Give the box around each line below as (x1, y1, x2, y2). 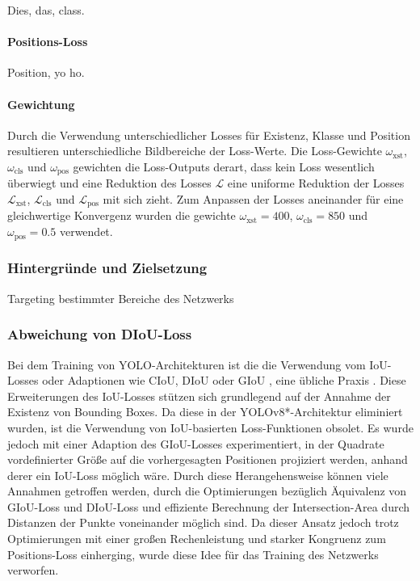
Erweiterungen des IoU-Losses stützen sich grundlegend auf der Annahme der (7, 387, 391, 404)
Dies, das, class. (7, 2, 85, 18)
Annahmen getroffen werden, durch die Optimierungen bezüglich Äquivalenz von (7, 482, 407, 499)
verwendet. (59, 223, 113, 240)
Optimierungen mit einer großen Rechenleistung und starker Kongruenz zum (7, 530, 386, 547)
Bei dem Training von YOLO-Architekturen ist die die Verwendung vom (7, 356, 366, 373)
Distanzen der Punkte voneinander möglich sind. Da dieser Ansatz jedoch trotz (7, 514, 399, 531)
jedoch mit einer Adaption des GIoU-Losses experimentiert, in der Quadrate (7, 435, 384, 452)
